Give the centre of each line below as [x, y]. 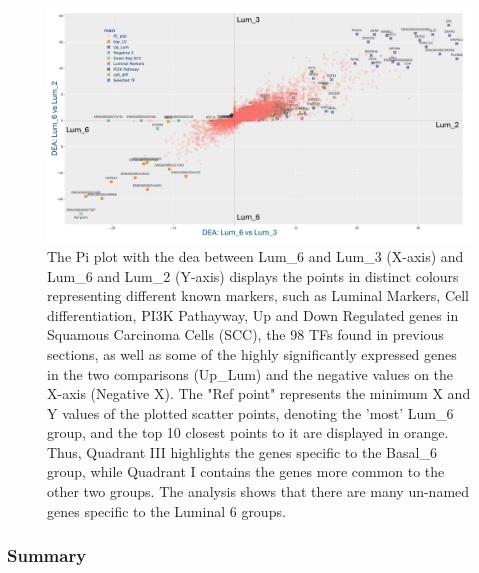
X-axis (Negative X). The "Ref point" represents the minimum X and [259, 393]
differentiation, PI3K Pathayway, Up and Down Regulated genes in [253, 314]
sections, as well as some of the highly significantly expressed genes [252, 353]
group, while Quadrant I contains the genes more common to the [246, 471]
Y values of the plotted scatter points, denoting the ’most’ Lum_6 [250, 412]
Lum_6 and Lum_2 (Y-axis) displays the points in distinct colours [253, 275]
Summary [47, 555]
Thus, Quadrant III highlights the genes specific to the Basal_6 [242, 451]
